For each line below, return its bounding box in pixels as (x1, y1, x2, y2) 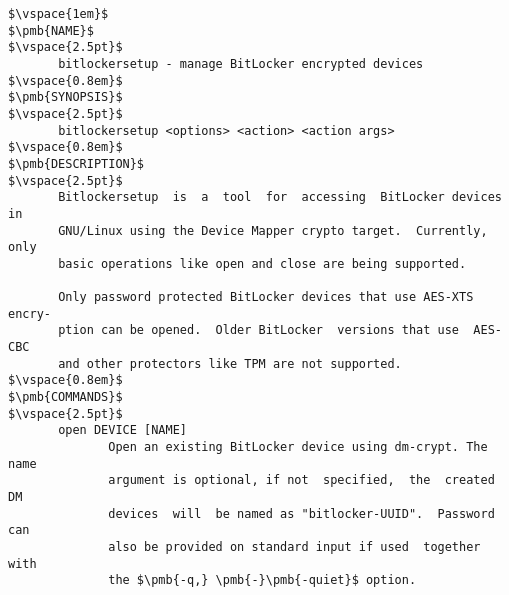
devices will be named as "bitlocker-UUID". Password (108, 506, 495, 521)
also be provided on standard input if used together (108, 540, 481, 554)
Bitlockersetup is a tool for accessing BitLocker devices (58, 190, 502, 205)
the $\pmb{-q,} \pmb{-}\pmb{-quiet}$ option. (108, 573, 417, 588)
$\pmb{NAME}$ (8, 23, 94, 38)
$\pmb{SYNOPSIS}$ (8, 90, 123, 105)
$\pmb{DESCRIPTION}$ (8, 156, 145, 171)
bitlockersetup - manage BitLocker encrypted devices (58, 56, 424, 71)
